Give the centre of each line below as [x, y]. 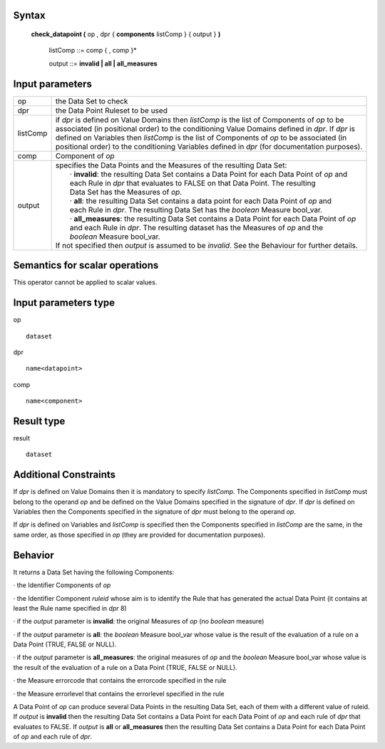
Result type [39, 421]
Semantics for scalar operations [86, 265]
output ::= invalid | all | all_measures [103, 63]
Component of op [85, 155]
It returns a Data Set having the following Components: [94, 572]
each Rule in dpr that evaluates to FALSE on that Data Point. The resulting [193, 183]
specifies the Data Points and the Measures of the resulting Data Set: [171, 165]
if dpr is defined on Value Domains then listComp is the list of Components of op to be [200, 120]
